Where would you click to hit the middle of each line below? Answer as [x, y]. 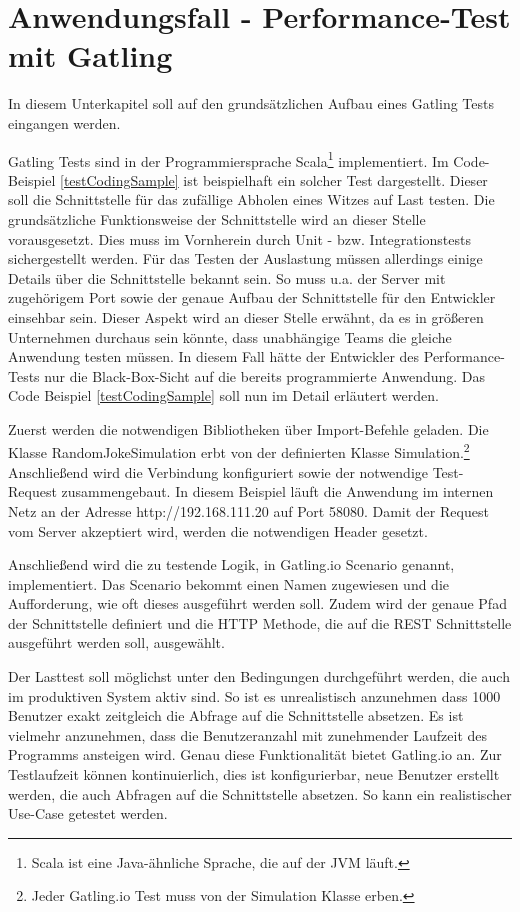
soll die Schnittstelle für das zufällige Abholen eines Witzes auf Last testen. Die [251, 199]
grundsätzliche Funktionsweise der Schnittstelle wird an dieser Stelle [217, 218]
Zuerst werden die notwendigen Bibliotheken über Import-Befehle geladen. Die [248, 428]
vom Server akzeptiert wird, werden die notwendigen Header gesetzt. [218, 530]
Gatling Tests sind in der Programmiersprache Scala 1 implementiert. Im [228, 159]
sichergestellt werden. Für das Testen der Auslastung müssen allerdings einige [245, 258]
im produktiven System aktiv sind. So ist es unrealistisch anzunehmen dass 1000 [254, 695]
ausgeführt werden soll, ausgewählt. [116, 642]
